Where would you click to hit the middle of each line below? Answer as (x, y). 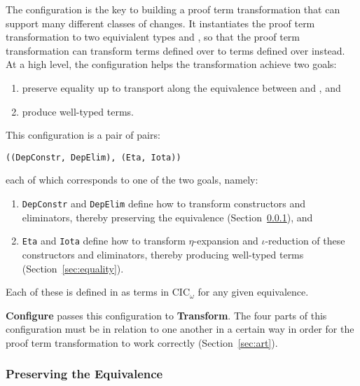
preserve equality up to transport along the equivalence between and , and (181, 87)
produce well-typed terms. (78, 111)
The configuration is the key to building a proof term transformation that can (173, 9)
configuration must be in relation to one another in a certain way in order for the (180, 329)
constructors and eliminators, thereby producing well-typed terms (163, 254)
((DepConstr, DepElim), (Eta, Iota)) (94, 157)
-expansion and (226, 241)
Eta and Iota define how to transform (104, 241)
